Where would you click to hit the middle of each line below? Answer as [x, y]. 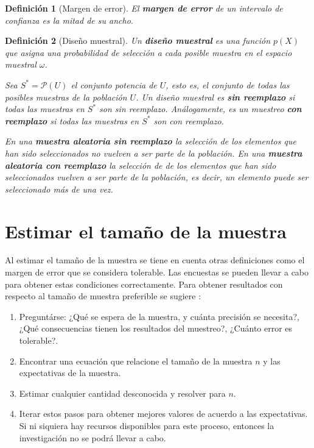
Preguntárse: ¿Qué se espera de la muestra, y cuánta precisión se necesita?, [159, 316]
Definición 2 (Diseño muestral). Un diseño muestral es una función [138, 41]
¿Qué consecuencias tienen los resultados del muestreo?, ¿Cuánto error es [156, 328]
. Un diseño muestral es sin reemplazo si [215, 97]
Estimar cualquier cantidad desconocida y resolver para [122, 393]
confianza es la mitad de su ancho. [69, 20]
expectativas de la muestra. [70, 373]
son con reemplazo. [189, 120]
